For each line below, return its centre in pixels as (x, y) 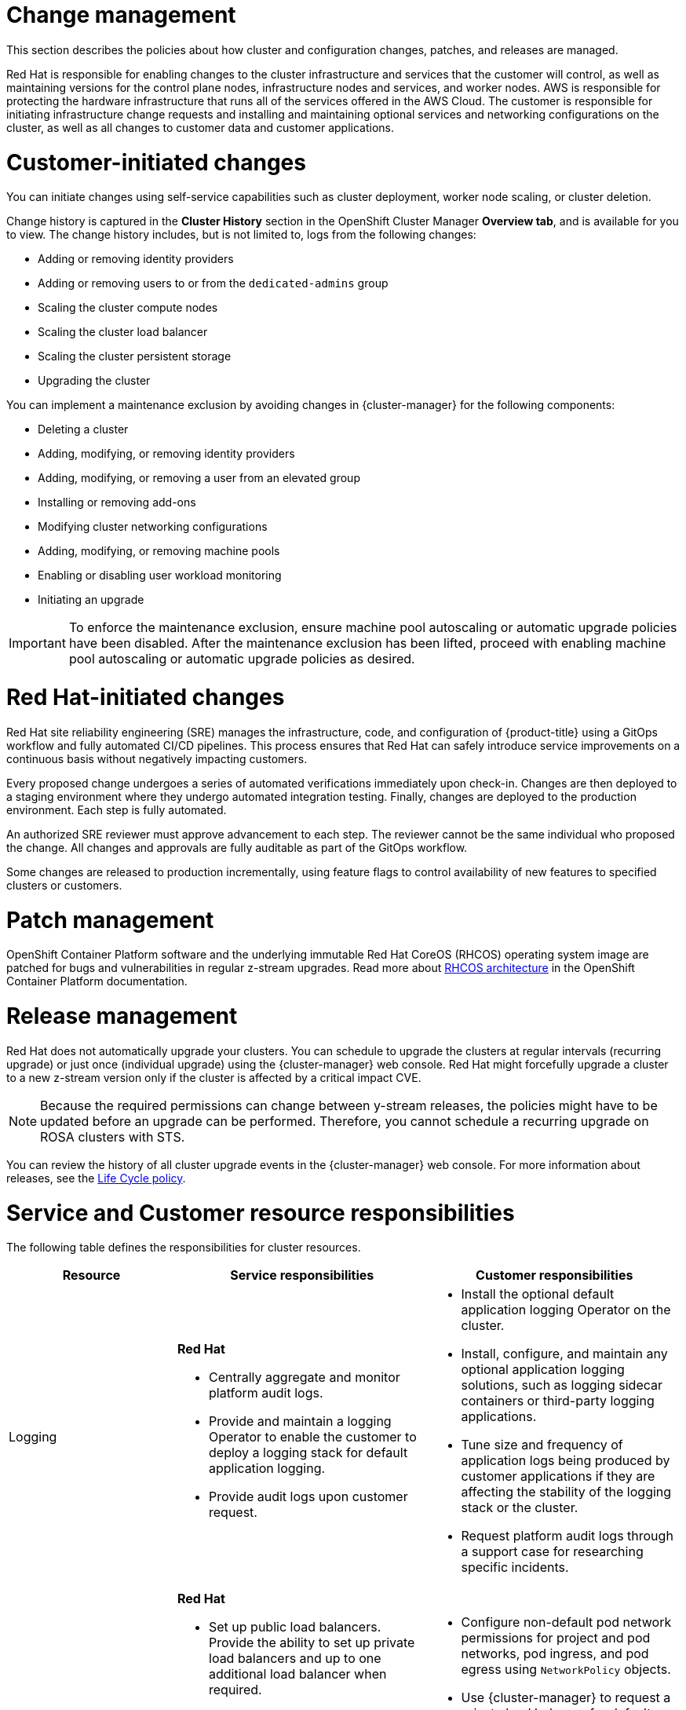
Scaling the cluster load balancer (123, 332)
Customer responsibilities (555, 1275)
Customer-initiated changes (156, 162)
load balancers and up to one (295, 1659)
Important (37, 643)
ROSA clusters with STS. (113, 1136)
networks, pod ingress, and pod (555, 1654)
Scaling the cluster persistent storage (135, 356)
